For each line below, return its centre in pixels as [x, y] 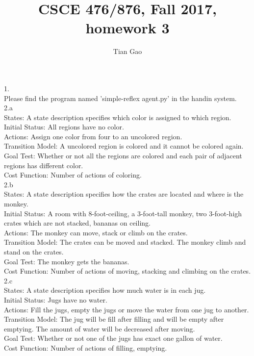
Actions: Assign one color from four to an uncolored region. [93, 136]
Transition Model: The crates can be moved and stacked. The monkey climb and [125, 242]
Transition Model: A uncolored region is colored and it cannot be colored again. [124, 146]
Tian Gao [127, 51]
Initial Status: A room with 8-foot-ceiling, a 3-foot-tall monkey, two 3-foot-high [123, 213]
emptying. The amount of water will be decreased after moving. [100, 328]
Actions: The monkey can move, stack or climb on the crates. [96, 232]
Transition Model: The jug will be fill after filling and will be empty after [114, 319]
